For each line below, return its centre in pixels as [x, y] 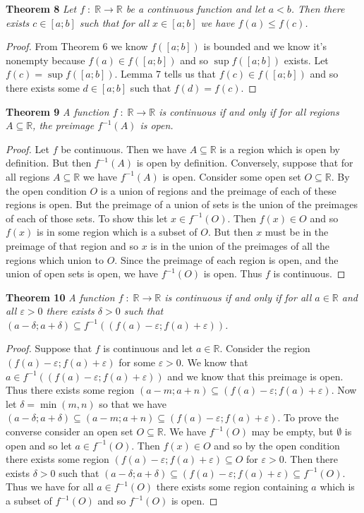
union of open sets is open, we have [82, 273]
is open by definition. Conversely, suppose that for [245, 163]
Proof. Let [28, 149]
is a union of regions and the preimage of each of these [218, 190]
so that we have [133, 403]
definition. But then [49, 163]
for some [137, 362]
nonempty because [45, 60]
